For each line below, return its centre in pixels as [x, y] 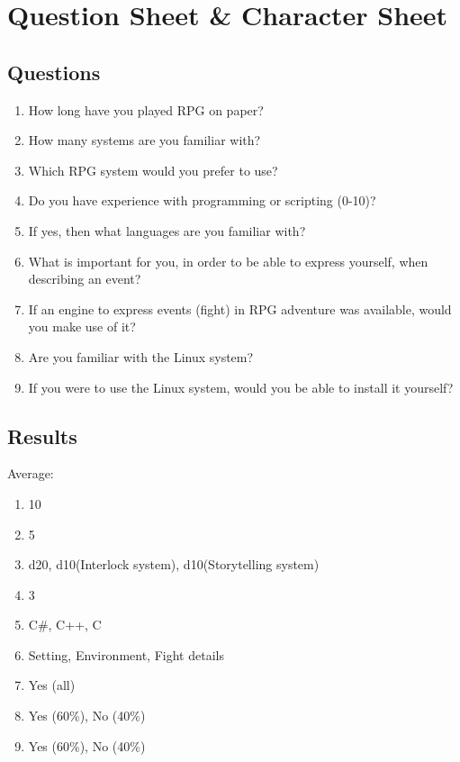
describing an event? [85, 279]
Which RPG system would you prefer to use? [153, 170]
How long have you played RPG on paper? [146, 109]
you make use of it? [82, 327]
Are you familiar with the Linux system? [141, 356]
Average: [31, 473]
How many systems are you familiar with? [144, 140]
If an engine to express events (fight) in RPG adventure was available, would [240, 308]
